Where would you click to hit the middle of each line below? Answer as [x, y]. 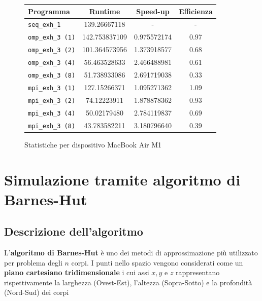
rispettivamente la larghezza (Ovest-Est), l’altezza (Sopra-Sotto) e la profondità [128, 282]
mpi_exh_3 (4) [52, 113]
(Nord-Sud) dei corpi [37, 292]
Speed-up [153, 11]
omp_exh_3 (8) [52, 75]
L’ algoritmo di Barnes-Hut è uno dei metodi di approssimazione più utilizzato [131, 253]
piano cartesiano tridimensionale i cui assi [77, 272]
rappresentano [198, 272]
